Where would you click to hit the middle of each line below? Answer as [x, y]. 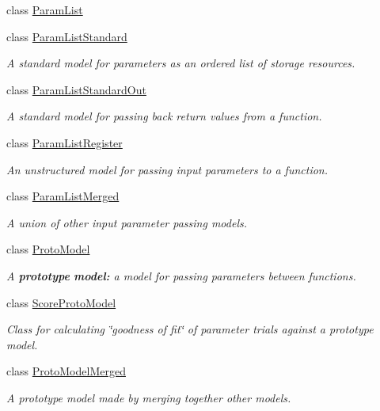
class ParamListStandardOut [76, 89]
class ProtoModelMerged [66, 371]
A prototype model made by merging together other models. [149, 397]
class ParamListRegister [65, 142]
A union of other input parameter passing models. [127, 222]
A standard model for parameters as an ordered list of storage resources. [181, 63]
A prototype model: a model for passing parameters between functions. [181, 275]
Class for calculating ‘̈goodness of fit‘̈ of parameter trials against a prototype [190, 329]
